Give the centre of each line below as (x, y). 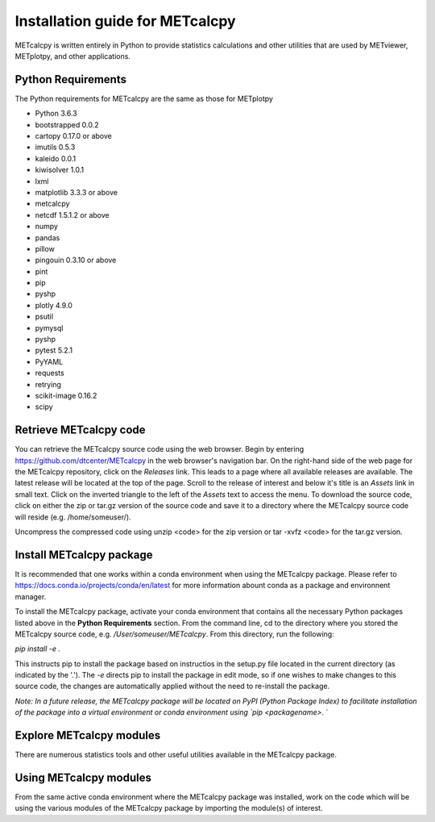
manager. (31, 596)
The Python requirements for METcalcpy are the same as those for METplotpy (144, 98)
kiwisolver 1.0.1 (60, 170)
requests (50, 373)
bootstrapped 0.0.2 (67, 124)
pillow (45, 248)
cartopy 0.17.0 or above (73, 136)
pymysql (49, 328)
